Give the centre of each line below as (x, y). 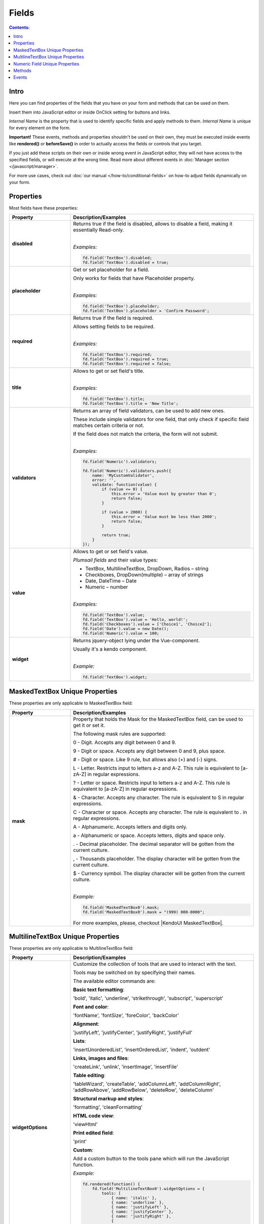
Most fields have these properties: (44, 208)
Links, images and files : (101, 1059)
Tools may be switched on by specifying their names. (134, 973)
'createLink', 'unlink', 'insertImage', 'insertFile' (126, 1067)
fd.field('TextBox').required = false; (127, 364)
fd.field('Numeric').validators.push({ (127, 471)
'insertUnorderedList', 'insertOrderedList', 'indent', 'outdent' (142, 1050)
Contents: (20, 27)
